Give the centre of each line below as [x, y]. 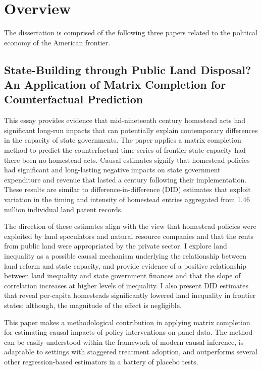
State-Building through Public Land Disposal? [128, 69]
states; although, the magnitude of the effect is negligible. [93, 305]
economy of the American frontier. [57, 42]
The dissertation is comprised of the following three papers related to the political [131, 33]
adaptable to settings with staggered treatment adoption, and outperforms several [131, 352]
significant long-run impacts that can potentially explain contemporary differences [131, 130]
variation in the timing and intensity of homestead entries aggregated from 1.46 [127, 199]
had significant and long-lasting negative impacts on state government [112, 170]
